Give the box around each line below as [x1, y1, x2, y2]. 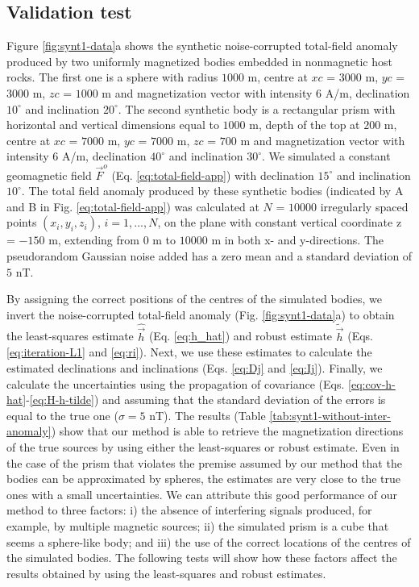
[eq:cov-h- [348, 375, 396, 392]
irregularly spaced [320, 198, 409, 214]
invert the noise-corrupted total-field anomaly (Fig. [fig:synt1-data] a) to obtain [6, 306, 395, 323]
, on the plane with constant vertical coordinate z [157, 214, 402, 231]
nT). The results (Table [149, 406, 266, 423]
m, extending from [48, 231, 139, 248]
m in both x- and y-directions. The [211, 231, 384, 248]
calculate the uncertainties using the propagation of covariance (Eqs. [6, 375, 345, 392]
